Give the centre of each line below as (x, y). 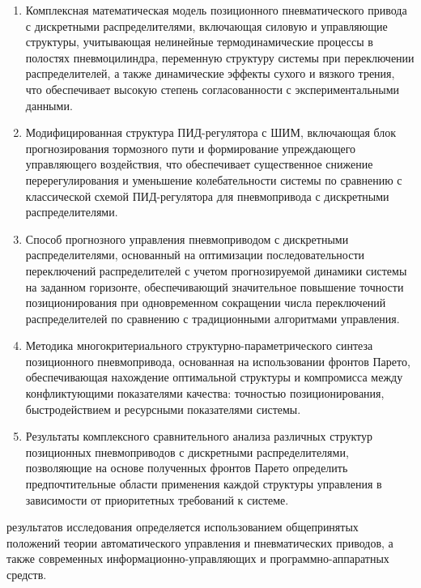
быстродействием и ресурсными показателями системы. (163, 409)
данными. (49, 105)
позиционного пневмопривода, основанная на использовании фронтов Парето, (218, 361)
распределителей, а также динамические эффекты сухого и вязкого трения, (210, 73)
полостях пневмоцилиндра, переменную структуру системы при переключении (220, 57)
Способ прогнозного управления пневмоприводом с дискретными (187, 239)
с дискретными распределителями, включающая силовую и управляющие (206, 26)
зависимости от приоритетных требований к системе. (157, 499)
